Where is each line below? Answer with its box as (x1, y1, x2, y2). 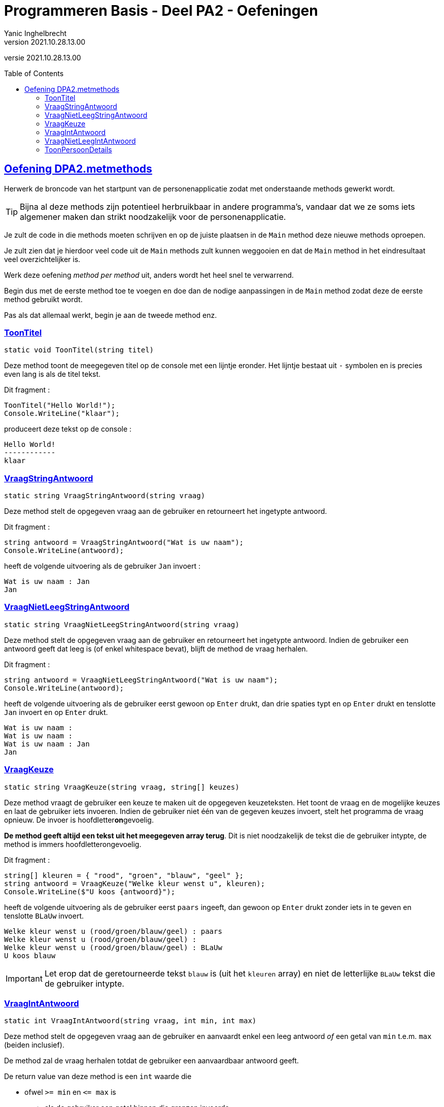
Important (6, 973, 43, 984)
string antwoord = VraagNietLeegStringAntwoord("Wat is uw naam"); (4, 675, 278, 684)
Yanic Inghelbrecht (4, 28, 67, 38)
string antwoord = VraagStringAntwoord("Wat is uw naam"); (4, 538, 244, 547)
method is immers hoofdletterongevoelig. (4, 839, 142, 849)
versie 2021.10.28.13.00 (4, 53, 81, 62)
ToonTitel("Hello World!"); (4, 401, 116, 410)
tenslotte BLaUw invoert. (4, 911, 84, 920)
